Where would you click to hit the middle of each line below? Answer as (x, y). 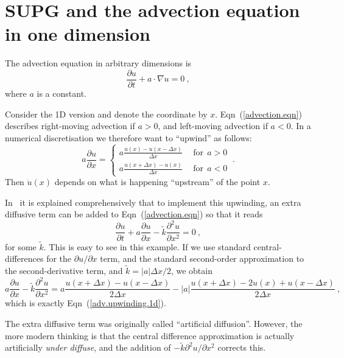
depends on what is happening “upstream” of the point (157, 182)
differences (24, 258)
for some (21, 246)
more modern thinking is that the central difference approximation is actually (150, 335)
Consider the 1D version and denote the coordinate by (106, 114)
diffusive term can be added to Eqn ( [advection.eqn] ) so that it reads (134, 214)
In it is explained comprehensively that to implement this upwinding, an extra (153, 202)
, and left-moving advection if (213, 126)
